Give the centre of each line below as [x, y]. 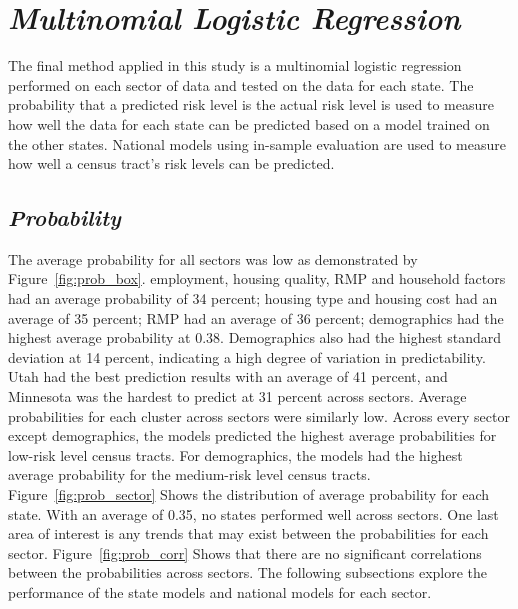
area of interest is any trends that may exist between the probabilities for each [248, 533]
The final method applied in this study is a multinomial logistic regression [235, 65]
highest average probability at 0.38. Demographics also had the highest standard [255, 337]
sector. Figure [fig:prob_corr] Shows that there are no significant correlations [245, 552]
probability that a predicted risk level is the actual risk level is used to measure [251, 104]
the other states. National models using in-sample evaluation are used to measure [257, 143]
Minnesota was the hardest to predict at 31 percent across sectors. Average [237, 396]
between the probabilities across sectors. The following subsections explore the [248, 572]
